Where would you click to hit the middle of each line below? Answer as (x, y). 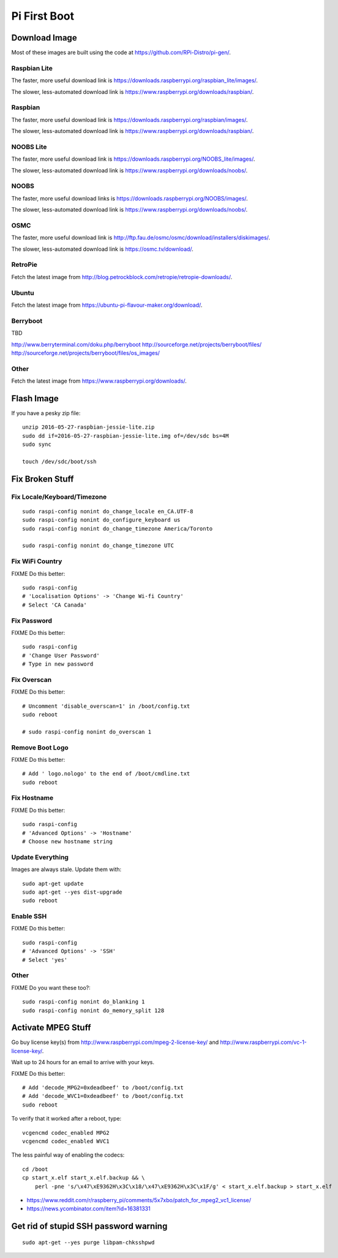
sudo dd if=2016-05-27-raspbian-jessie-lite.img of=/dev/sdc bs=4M (126, 436)
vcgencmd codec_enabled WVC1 (66, 1141)
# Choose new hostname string (68, 842)
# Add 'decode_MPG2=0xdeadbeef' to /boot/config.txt (103, 1088)
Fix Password (32, 621)
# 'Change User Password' (61, 655)
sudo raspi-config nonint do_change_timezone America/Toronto (118, 528)
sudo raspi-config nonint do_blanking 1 (84, 1002)
